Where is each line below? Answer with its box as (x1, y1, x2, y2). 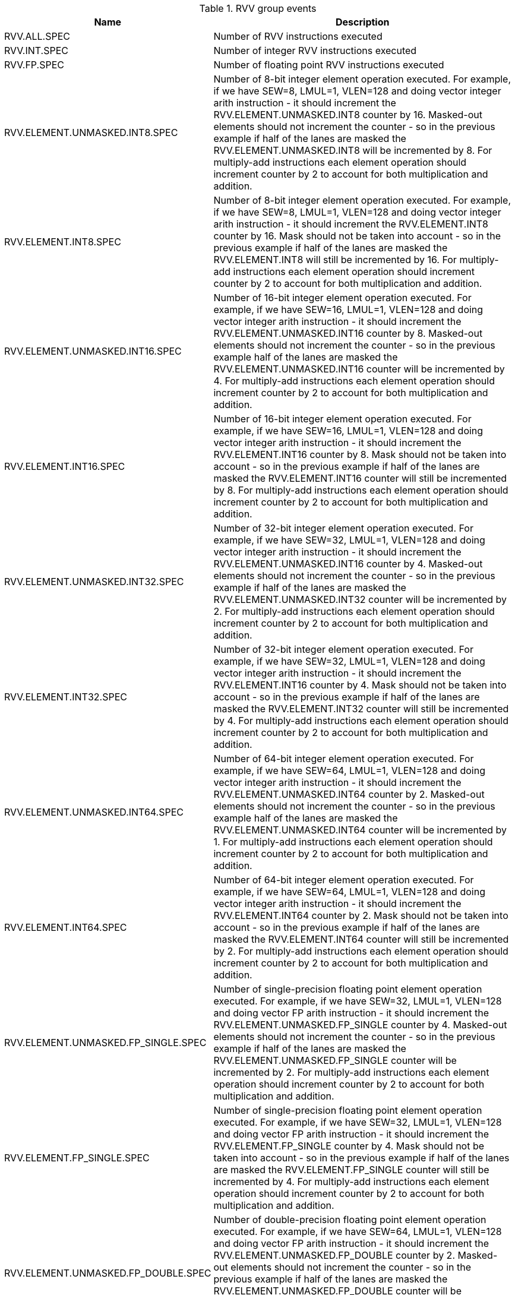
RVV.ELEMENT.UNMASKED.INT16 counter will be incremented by (213, 363, 505, 375)
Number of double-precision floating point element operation (213, 1214, 486, 1225)
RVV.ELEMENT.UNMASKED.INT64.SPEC (4, 806, 184, 818)
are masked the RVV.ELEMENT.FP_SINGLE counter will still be (213, 1164, 489, 1176)
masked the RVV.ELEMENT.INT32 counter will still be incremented (213, 703, 509, 715)
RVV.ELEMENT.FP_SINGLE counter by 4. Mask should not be (213, 1140, 485, 1152)
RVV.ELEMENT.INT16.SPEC (4, 460, 125, 472)
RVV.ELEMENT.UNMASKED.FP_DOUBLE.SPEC (4, 1267, 211, 1279)
